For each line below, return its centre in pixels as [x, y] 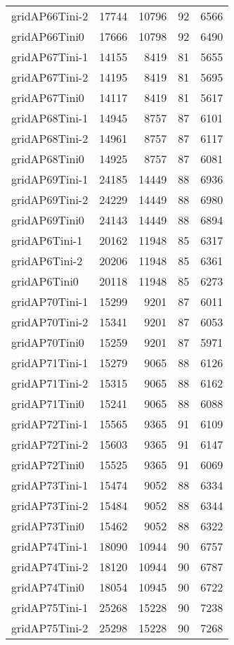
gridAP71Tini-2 [50, 383]
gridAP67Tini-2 [50, 77]
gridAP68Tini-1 [50, 118]
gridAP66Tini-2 [50, 16]
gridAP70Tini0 [48, 342]
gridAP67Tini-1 [50, 57]
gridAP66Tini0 [48, 36]
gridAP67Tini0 [48, 97]
